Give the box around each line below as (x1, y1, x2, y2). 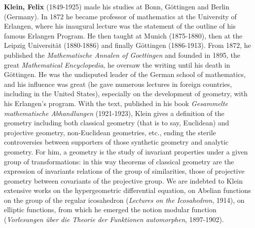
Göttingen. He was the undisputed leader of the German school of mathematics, (4, 69, 246, 79)
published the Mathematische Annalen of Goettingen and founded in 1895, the (4, 49, 240, 60)
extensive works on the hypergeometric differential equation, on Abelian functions (4, 185, 251, 195)
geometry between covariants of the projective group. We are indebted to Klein (4, 175, 243, 186)
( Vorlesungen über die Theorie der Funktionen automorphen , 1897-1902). (4, 214, 224, 225)
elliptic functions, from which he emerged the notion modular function (4, 204, 217, 215)
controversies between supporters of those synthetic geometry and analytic (4, 137, 229, 147)
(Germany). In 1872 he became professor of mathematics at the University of (4, 11, 237, 21)
